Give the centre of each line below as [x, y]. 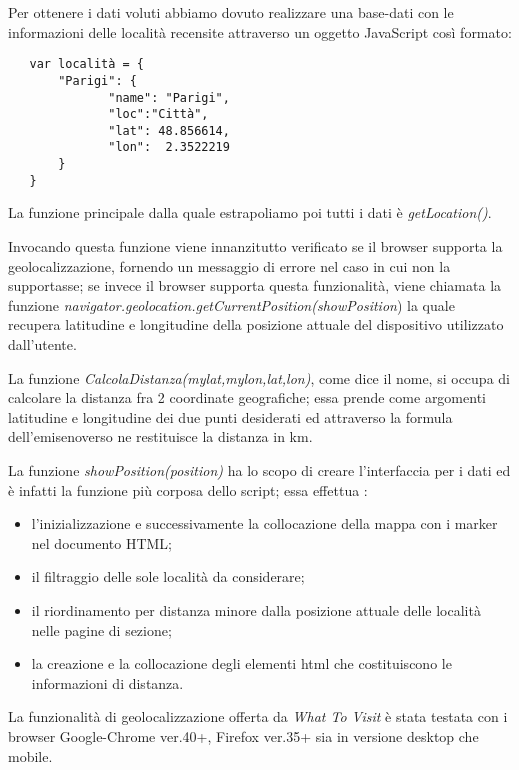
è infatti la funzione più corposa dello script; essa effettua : [188, 489]
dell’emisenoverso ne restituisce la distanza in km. [160, 436]
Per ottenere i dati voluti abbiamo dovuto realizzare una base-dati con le [231, 12]
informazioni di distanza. [107, 682]
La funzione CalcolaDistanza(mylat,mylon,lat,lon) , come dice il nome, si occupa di [259, 377]
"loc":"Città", [158, 114]
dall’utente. [42, 344]
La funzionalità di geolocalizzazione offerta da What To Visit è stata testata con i [258, 716]
